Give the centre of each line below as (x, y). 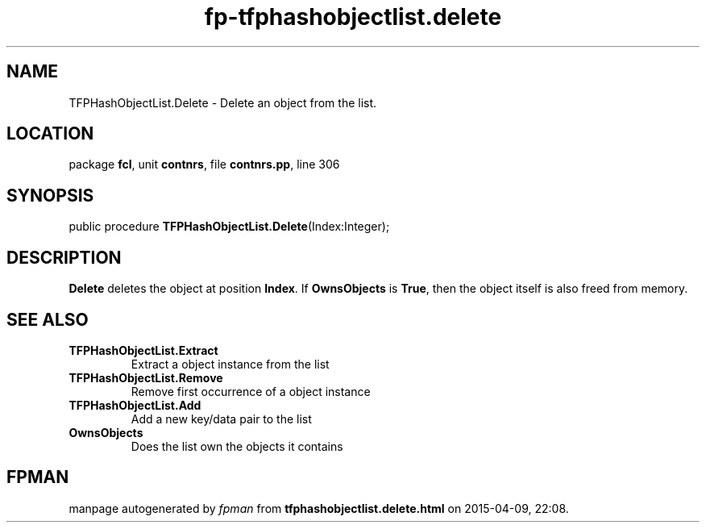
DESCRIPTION (64, 257)
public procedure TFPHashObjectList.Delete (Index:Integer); (229, 227)
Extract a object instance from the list (230, 364)
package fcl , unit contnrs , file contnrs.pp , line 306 (204, 165)
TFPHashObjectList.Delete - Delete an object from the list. (223, 102)
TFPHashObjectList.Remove (146, 377)
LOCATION (50, 134)
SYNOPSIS (50, 195)
